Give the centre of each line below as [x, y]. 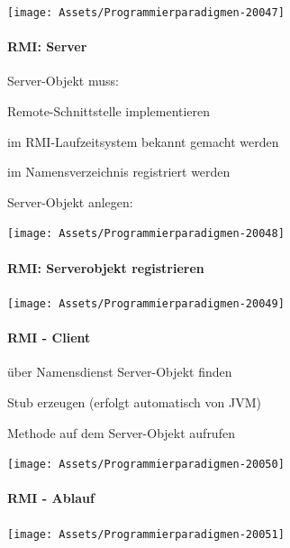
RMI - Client [49, 338]
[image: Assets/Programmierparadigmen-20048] [146, 234]
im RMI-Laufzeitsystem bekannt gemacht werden [143, 141]
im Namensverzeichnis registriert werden [119, 172]
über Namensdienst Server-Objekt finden [120, 372]
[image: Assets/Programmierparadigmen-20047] [146, 13]
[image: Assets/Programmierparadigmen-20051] [146, 534]
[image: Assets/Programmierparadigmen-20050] [146, 465]
